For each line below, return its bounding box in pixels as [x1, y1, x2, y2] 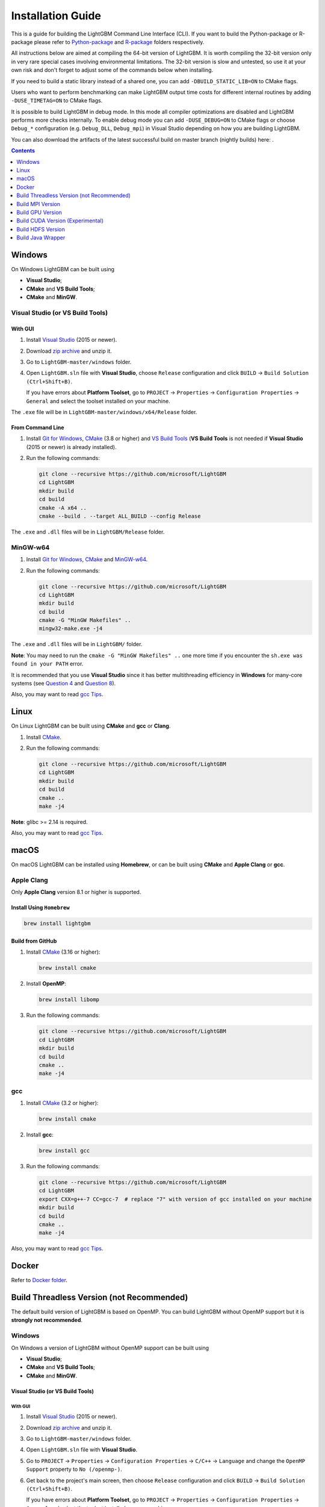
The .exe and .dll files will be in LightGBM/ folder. [11, 641, 143, 648]
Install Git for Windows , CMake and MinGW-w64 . [26, 556, 148, 563]
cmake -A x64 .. [39, 504, 87, 511]
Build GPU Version [16, 209, 63, 216]
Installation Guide [11, 9, 102, 22]
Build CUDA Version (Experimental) [16, 217, 104, 224]
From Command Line [11, 424, 64, 431]
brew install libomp [39, 996, 99, 1003]
